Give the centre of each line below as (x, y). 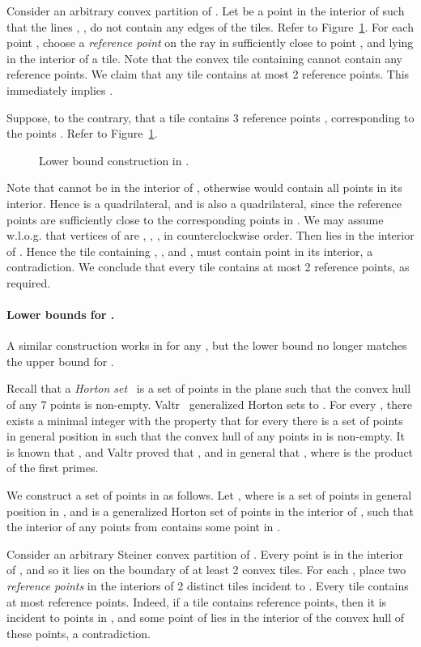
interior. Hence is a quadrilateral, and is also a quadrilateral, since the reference (204, 203)
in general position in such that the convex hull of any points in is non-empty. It (206, 436)
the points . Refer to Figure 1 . (82, 133)
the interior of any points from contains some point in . (143, 527)
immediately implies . (60, 89)
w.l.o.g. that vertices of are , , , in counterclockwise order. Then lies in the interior (210, 235)
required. (29, 282)
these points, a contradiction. (79, 633)
